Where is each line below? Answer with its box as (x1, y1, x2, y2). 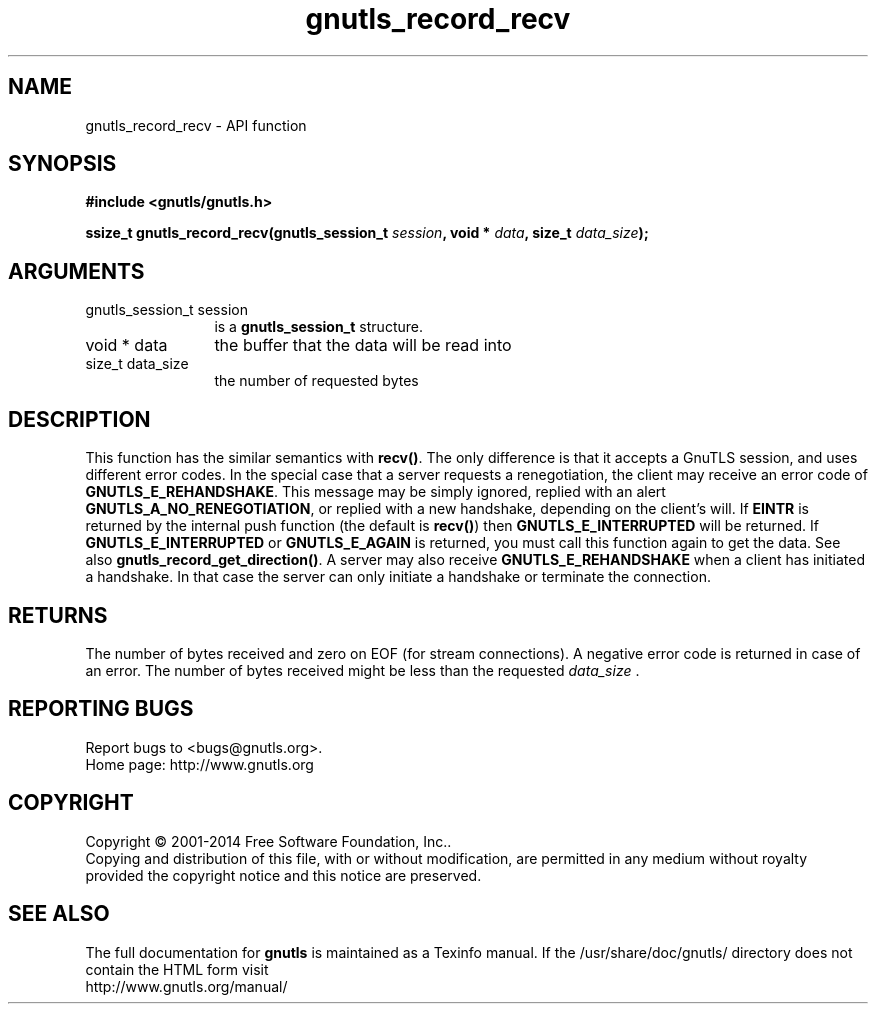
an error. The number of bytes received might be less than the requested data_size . (85, 661, 640, 679)
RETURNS (8, 602, 108, 628)
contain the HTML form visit (85, 960, 269, 978)
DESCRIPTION (8, 406, 151, 432)
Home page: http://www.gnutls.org (85, 755, 314, 773)
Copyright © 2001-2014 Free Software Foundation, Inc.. (85, 832, 452, 850)
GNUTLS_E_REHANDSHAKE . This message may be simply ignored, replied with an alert (85, 483, 666, 501)
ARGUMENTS (8, 258, 145, 284)
